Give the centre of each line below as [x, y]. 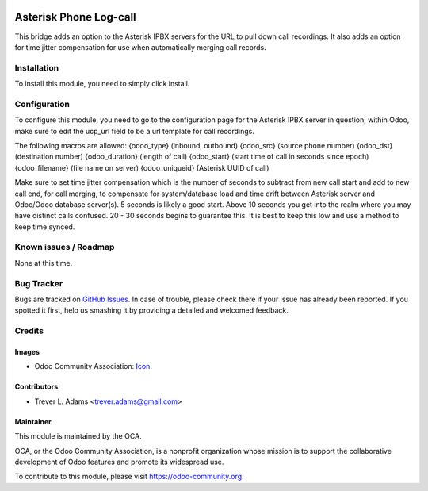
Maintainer [33, 421]
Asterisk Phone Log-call [75, 17]
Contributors [36, 387]
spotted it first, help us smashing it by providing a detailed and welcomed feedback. [151, 310]
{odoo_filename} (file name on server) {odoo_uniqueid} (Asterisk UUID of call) [142, 167]
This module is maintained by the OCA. [78, 436]
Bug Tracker [39, 283]
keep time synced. [45, 227]
